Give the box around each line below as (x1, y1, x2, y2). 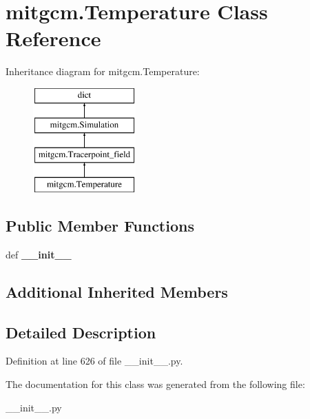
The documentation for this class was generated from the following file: (6, 377, 305, 391)
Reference (6, 24, 101, 52)
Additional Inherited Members (6, 280, 228, 302)
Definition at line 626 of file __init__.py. (6, 354, 183, 368)
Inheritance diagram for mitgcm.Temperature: (6, 64, 200, 79)
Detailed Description (6, 321, 156, 343)
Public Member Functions (6, 215, 194, 236)
